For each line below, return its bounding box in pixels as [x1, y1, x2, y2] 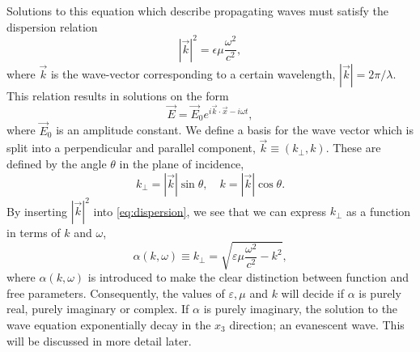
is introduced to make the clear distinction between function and [87, 269, 409, 286]
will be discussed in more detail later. [6, 332, 192, 349]
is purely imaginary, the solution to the [203, 300, 398, 317]
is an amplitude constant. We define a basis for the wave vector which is [56, 121, 414, 138]
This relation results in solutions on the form [6, 87, 229, 104]
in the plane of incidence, [119, 155, 244, 172]
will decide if [281, 284, 344, 301]
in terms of [6, 224, 61, 241]
